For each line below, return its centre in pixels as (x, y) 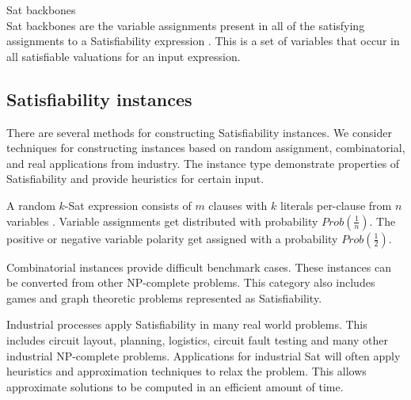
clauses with (238, 205)
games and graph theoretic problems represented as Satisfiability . (164, 297)
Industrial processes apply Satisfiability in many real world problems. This (187, 324)
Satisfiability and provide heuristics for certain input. (135, 179)
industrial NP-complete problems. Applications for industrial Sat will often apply (204, 355)
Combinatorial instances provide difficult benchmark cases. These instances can (199, 267)
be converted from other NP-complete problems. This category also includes (191, 282)
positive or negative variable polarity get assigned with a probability (172, 238)
